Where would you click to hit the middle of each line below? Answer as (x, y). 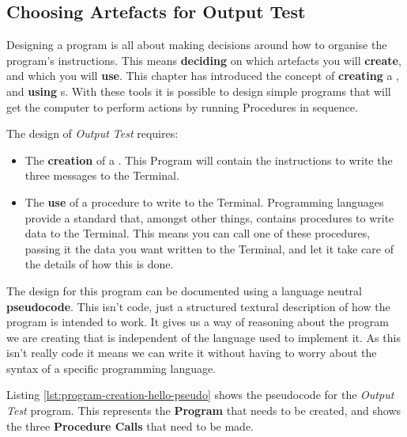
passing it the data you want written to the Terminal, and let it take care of (209, 248)
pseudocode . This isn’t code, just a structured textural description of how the (198, 306)
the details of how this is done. (99, 264)
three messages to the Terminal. (102, 175)
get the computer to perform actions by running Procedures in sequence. (182, 106)
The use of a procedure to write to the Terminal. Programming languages (204, 201)
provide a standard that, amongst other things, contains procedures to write (209, 217)
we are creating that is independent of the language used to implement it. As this (203, 337)
